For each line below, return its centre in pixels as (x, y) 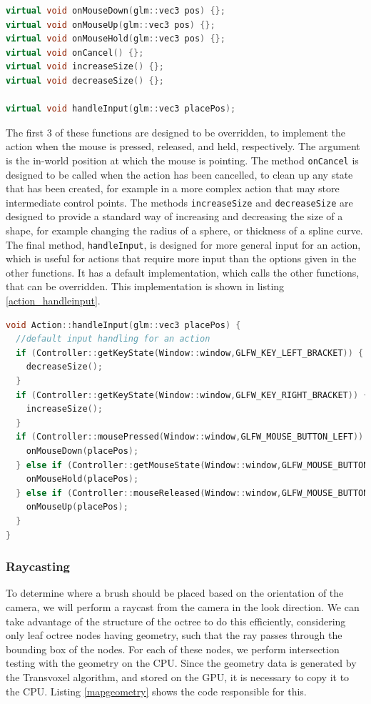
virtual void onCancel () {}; (75, 53)
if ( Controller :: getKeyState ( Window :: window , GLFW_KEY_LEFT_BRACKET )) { (190, 353)
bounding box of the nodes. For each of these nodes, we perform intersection (173, 649)
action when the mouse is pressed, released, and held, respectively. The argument (183, 146)
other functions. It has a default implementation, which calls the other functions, (183, 272)
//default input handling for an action (113, 339)
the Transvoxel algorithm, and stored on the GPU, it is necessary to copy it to (178, 676)
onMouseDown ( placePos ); (82, 451)
